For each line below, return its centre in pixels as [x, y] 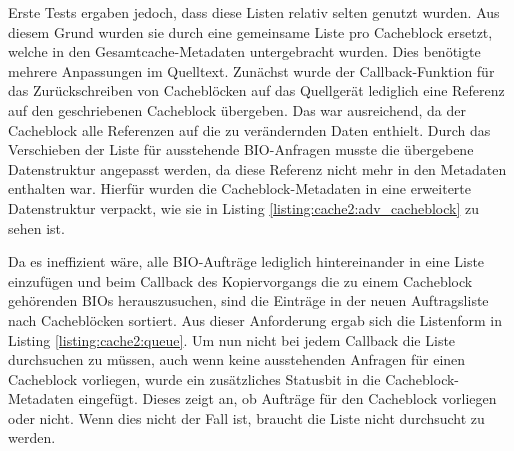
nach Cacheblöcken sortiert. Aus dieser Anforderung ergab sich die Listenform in [255, 319]
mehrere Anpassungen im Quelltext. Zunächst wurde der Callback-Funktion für [251, 70]
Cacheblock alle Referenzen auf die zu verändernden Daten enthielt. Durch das [249, 129]
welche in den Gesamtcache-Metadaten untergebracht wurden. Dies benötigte [244, 51]
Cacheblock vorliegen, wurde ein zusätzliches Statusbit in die [194, 378]
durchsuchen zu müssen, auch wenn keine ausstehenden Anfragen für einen [237, 359]
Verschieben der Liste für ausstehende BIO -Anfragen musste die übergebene [241, 149]
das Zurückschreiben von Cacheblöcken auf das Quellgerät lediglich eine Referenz [256, 90]
